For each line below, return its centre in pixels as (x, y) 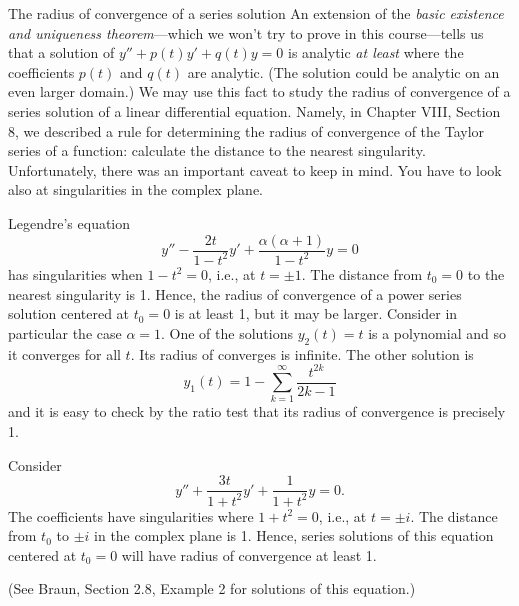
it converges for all (64, 353)
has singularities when (75, 273)
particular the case (65, 332)
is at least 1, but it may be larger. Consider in (316, 313)
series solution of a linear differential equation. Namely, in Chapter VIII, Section (254, 110)
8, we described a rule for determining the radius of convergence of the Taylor (246, 130)
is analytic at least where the (375, 52)
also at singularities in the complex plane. (135, 189)
